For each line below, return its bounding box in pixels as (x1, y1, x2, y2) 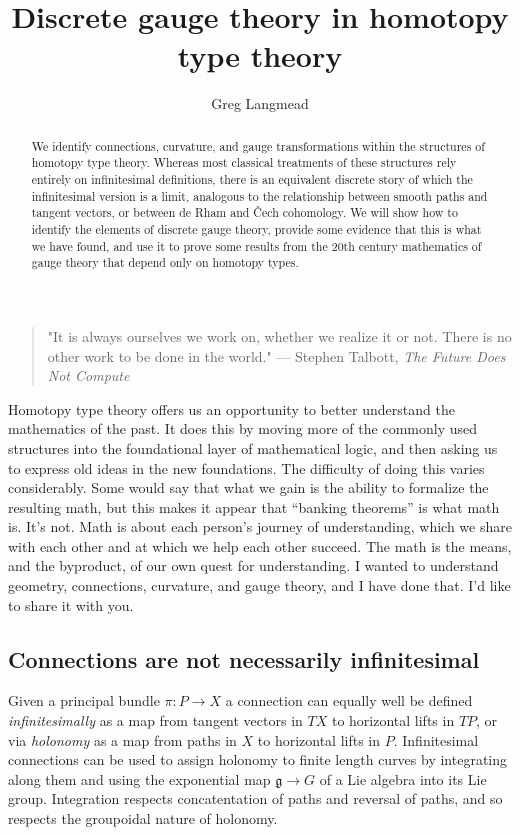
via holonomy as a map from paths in (8, 729, 237, 750)
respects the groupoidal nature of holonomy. (8, 808, 278, 829)
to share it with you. (8, 594, 134, 615)
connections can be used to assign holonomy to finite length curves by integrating (8, 749, 508, 770)
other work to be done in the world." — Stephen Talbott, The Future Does (47, 345, 506, 366)
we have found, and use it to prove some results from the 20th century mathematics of (31, 237, 482, 254)
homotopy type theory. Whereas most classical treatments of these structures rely (31, 154, 457, 171)
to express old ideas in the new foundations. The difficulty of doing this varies (8, 457, 485, 478)
